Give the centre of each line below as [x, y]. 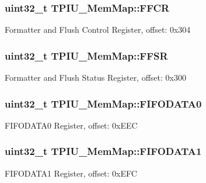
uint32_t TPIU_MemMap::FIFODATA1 [103, 151]
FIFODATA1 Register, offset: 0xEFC [71, 173]
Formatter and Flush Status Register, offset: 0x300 [95, 77]
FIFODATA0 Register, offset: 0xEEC [71, 125]
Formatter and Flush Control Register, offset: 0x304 [98, 30]
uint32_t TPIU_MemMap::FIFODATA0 [103, 103]
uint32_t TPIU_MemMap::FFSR [86, 55]
